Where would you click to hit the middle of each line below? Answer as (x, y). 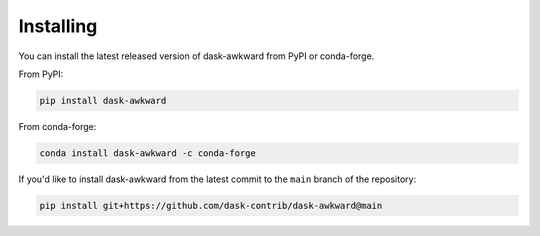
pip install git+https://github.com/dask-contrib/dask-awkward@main (211, 205)
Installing (58, 26)
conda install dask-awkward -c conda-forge (148, 153)
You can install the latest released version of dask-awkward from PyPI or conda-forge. (196, 56)
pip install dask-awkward (103, 100)
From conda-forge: (57, 126)
